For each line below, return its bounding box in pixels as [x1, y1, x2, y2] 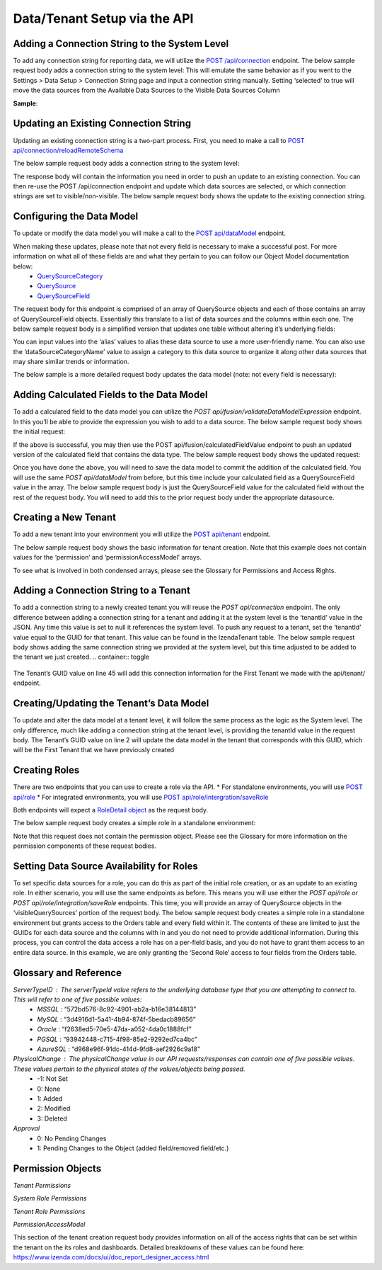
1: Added [37, 1094, 63, 1103]
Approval [13, 1124, 40, 1133]
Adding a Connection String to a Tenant [13, 584, 191, 596]
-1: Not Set [37, 1075, 69, 1083]
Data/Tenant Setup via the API [13, 11, 194, 26]
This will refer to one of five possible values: [13, 995, 142, 1004]
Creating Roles [13, 764, 80, 776]
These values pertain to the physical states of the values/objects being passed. [13, 1065, 245, 1073]
